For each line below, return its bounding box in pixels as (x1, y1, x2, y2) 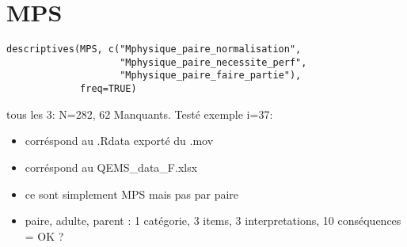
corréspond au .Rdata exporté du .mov (25, 132, 214, 149)
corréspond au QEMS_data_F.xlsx (25, 158, 198, 175)
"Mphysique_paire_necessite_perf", (120, 56, 307, 68)
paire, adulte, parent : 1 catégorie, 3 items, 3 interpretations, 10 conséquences (25, 212, 401, 229)
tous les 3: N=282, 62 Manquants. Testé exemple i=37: (6, 105, 273, 122)
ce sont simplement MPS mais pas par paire (25, 185, 239, 202)
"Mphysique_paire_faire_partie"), (120, 70, 302, 82)
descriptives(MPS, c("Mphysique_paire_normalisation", (6, 44, 302, 55)
